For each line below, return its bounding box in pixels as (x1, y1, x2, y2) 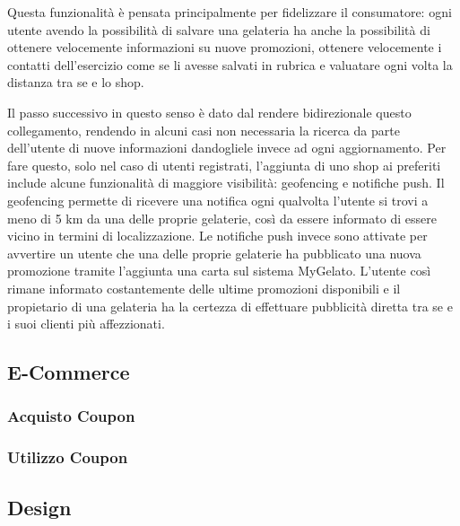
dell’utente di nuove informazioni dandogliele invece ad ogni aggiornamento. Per (7, 138, 447, 157)
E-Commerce (7, 358, 130, 386)
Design (7, 493, 72, 521)
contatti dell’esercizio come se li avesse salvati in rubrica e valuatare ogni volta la (7, 55, 453, 74)
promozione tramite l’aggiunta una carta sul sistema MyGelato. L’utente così (7, 261, 431, 280)
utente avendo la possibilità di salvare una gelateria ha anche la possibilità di (7, 20, 430, 39)
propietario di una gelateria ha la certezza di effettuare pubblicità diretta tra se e (7, 296, 453, 315)
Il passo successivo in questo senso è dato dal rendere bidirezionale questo (7, 102, 412, 121)
